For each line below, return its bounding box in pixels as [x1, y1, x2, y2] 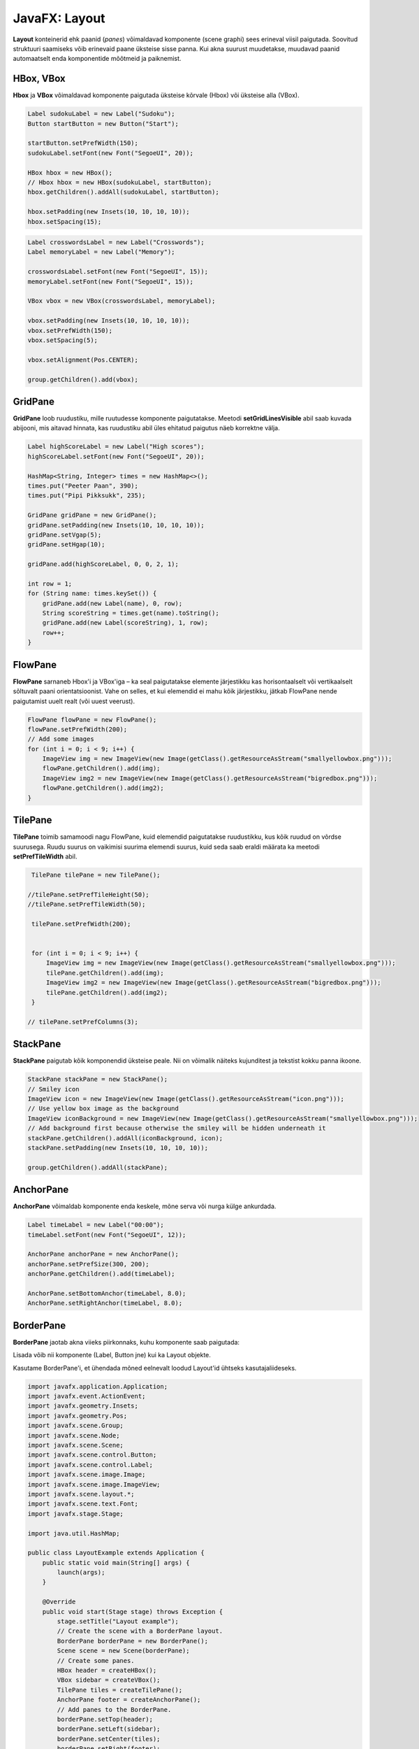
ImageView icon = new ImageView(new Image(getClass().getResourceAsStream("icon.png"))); [27, 1095, 345, 1103]
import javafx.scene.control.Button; [27, 1451, 157, 1459]
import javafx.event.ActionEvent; [27, 1392, 146, 1401]
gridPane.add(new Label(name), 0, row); [42, 599, 183, 607]
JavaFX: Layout [13, 10, 105, 26]
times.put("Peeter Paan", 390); [27, 482, 139, 490]
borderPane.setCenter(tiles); [57, 1735, 161, 1743]
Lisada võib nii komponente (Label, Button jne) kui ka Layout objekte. [13, 1351, 211, 1359]
